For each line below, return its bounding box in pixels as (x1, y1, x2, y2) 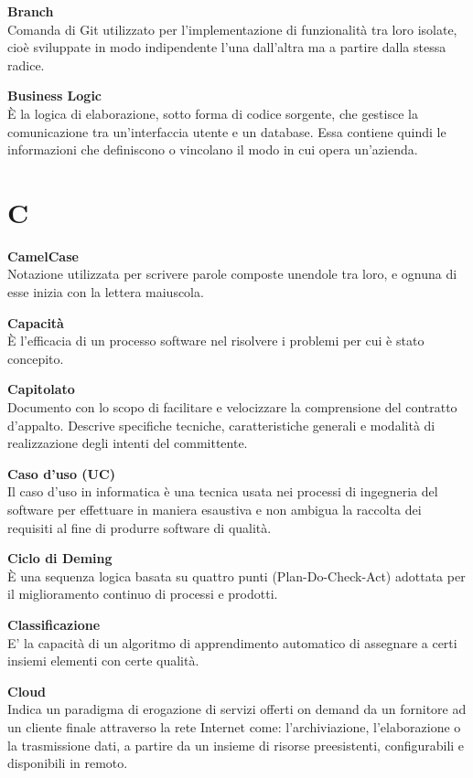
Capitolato (7, 379, 75, 399)
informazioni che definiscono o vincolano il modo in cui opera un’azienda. (7, 140, 418, 159)
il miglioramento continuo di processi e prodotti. (7, 584, 278, 603)
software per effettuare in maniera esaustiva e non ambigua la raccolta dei (7, 500, 422, 518)
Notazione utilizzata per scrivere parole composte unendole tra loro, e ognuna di (7, 264, 457, 283)
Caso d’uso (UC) (7, 464, 115, 483)
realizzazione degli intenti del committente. (7, 433, 248, 453)
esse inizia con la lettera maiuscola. (7, 282, 204, 302)
